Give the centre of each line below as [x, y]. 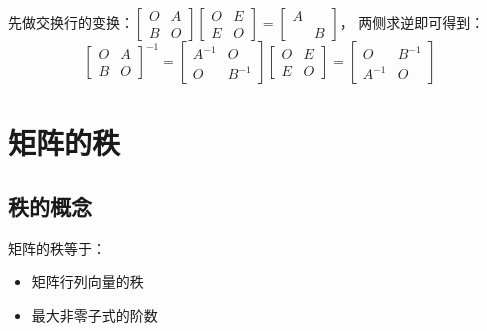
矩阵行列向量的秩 [87, 281]
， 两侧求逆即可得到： [412, 22]
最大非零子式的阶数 [94, 314]
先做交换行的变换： [71, 22]
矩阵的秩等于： [57, 247]
